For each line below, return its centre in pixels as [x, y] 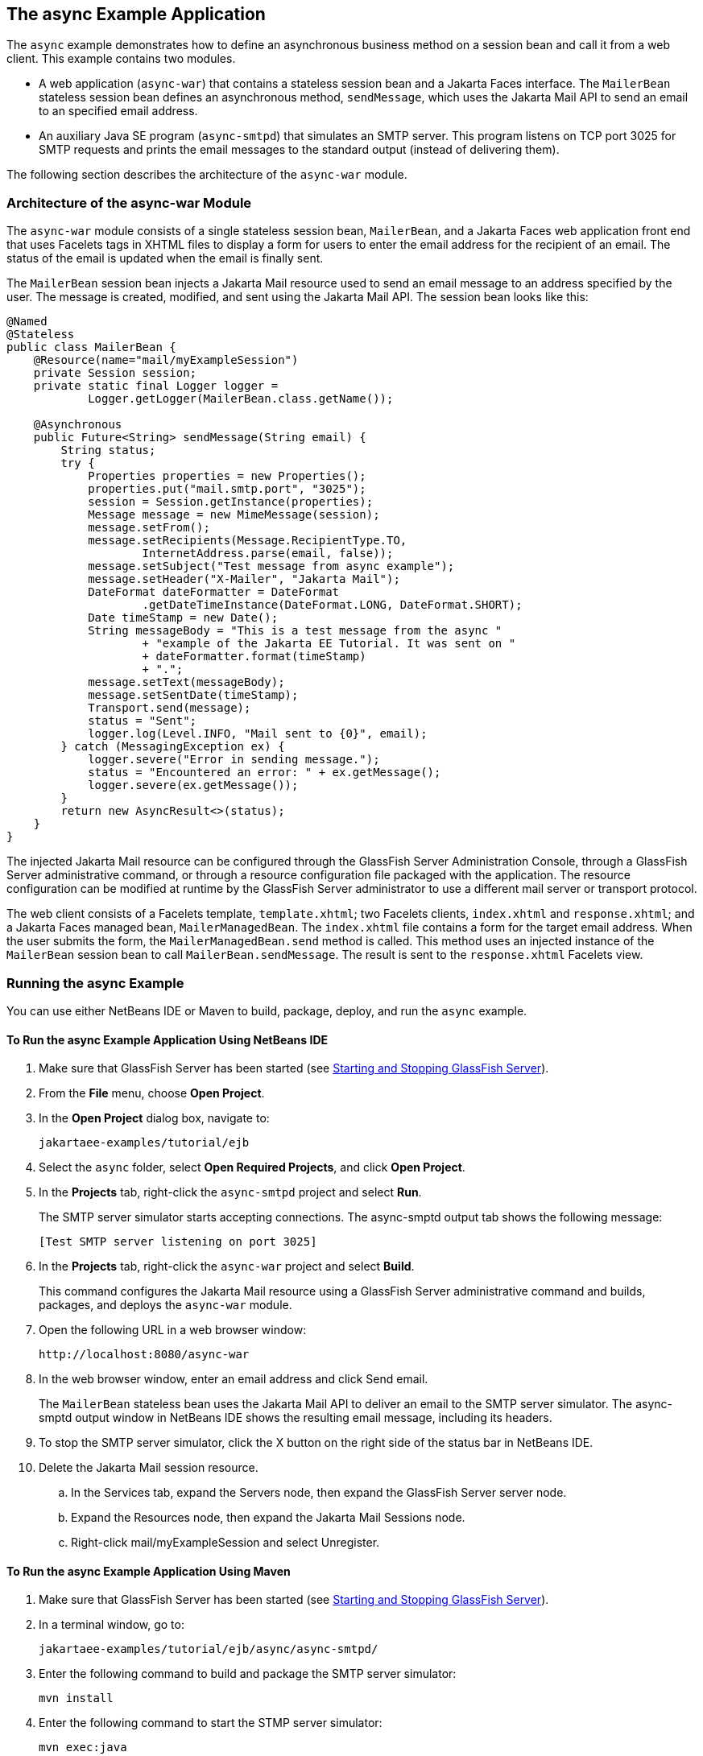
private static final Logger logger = [156, 386]
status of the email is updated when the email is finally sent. [165, 258]
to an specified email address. [118, 111]
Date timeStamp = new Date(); [183, 618]
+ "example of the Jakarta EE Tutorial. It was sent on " [329, 644]
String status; [108, 450]
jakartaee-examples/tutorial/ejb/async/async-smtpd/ [209, 1649]
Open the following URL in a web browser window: [173, 1330]
